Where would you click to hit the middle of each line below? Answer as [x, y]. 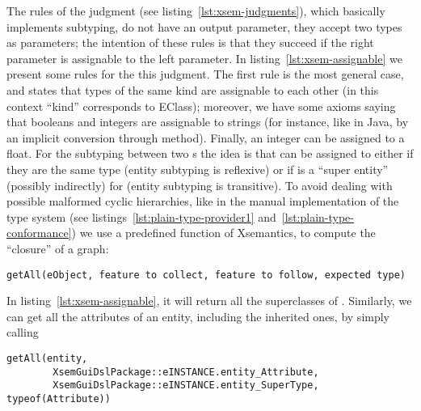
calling [23, 332]
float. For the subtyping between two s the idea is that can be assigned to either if [210, 153]
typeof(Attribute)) [59, 398]
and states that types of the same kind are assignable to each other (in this [193, 89]
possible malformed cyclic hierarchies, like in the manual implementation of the [203, 201]
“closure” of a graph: [58, 248]
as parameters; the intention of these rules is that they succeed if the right [190, 42]
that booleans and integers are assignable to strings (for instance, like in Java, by [208, 122]
